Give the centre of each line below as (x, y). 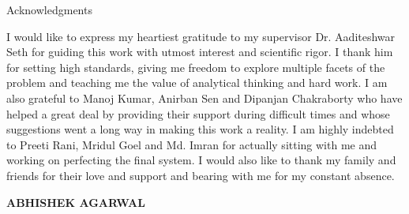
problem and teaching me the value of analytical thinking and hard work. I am (197, 83)
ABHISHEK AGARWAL (76, 202)
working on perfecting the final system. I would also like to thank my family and (201, 160)
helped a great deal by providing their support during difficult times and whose (198, 113)
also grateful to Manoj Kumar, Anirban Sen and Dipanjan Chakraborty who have (204, 98)
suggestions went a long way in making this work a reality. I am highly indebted (200, 129)
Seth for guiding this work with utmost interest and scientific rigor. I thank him (200, 52)
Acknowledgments (49, 9)
